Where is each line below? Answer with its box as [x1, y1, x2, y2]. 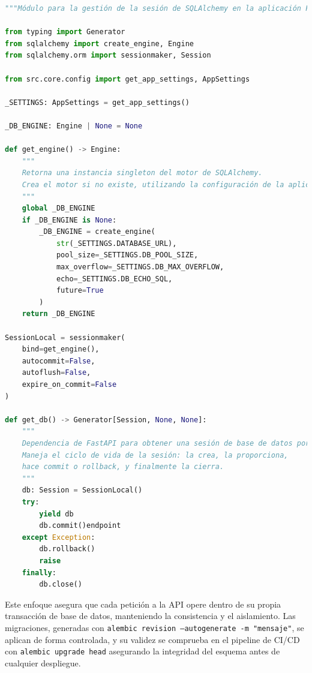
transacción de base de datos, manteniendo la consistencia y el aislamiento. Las [5, 609, 296, 622]
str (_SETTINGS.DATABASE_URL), [56, 239, 177, 248]
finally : [22, 568, 56, 577]
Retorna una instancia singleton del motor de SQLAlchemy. [22, 169, 263, 178]
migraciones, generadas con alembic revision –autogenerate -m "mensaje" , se [5, 621, 304, 633]
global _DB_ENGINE [22, 204, 95, 213]
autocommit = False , [22, 356, 95, 365]
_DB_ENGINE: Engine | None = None [5, 121, 143, 130]
